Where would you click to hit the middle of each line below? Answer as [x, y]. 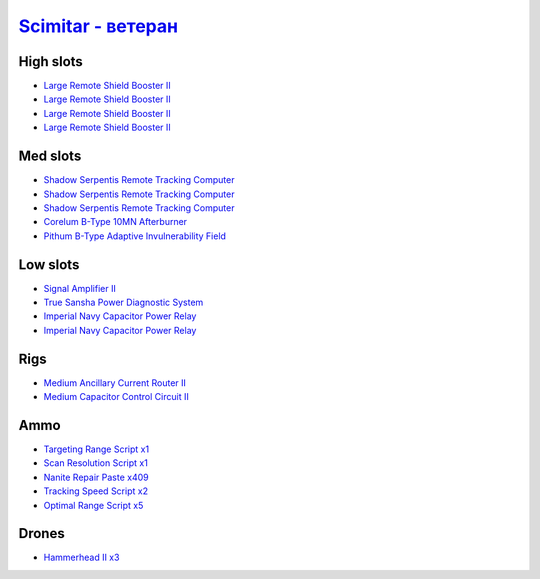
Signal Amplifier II [80, 288]
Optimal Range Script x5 [93, 505]
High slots [51, 61]
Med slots [50, 156]
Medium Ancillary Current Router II [115, 382]
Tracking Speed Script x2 [96, 491]
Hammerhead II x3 [81, 557]
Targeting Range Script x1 [96, 449]
